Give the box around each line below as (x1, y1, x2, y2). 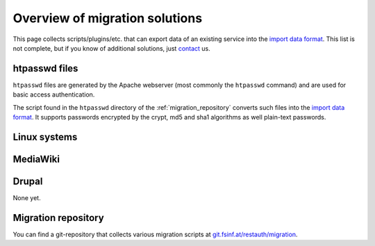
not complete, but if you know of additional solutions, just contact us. (12, 44, 211, 52)
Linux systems (12, 131, 78, 142)
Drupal (12, 175, 43, 187)
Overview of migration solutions (12, 10, 203, 26)
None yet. (12, 193, 41, 202)
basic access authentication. (12, 90, 95, 99)
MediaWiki (12, 153, 60, 165)
